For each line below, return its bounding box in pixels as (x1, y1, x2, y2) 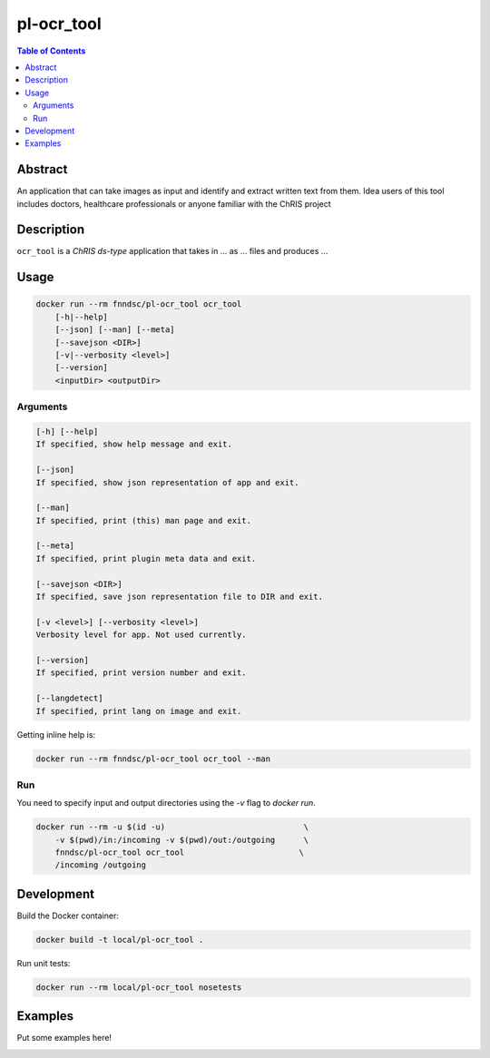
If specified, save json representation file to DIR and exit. (35, 592, 324, 602)
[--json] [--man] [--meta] (54, 325, 176, 335)
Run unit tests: (16, 957, 71, 968)
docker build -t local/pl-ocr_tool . (35, 935, 204, 945)
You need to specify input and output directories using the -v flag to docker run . (16, 798, 317, 808)
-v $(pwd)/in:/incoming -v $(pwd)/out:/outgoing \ (54, 835, 309, 845)
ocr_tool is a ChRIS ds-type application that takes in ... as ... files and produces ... (16, 246, 328, 257)
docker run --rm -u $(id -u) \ (35, 822, 309, 832)
